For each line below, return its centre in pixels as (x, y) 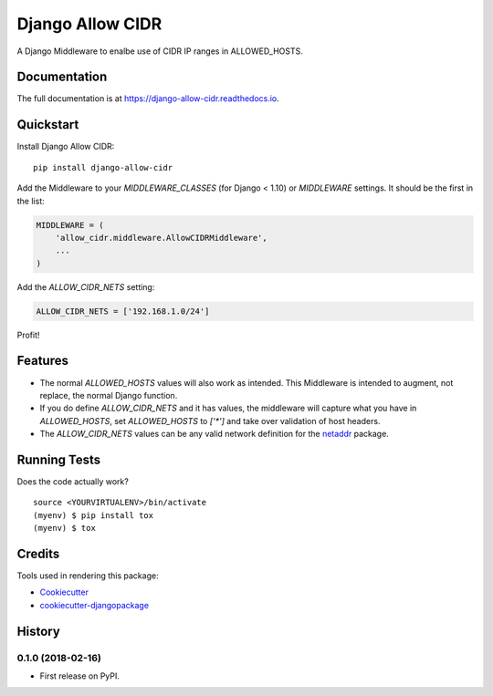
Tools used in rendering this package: (88, 576)
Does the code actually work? (73, 482)
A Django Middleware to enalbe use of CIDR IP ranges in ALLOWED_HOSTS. (160, 51)
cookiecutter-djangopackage (94, 605)
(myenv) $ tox (64, 528)
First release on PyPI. (80, 676)
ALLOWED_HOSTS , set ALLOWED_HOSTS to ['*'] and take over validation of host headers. (210, 421)
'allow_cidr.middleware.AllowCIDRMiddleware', (162, 238)
